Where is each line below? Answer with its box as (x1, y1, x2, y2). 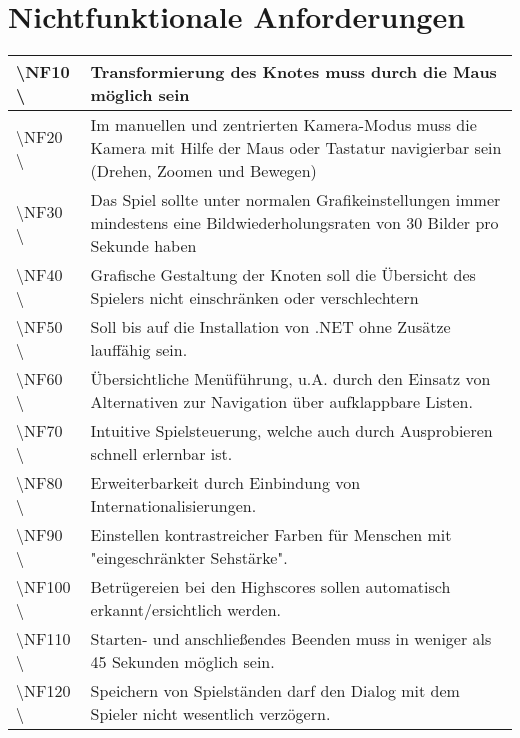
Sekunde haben (90, 234, 197, 258)
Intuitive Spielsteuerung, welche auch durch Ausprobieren (90, 419, 493, 443)
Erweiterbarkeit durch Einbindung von (90, 471, 361, 495)
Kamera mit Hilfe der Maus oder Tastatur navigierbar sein (90, 136, 502, 160)
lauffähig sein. (90, 338, 188, 362)
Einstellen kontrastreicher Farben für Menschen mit (90, 523, 452, 547)
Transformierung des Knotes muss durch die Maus (90, 60, 497, 84)
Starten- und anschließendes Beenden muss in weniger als (90, 627, 492, 651)
